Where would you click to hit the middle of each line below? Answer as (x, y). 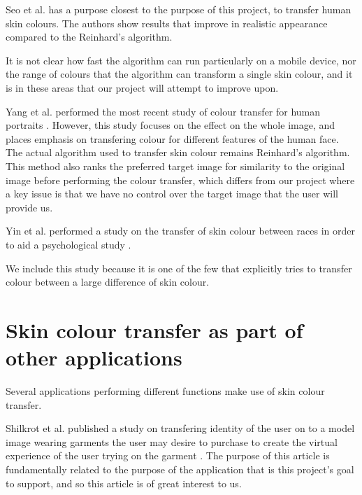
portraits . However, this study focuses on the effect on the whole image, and (171, 125)
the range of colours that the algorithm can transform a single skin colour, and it (179, 74)
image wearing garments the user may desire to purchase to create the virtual (172, 441)
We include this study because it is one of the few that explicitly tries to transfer (179, 268)
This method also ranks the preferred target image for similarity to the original (175, 166)
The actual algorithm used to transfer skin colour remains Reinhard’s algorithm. (178, 152)
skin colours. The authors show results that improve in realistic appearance (167, 23)
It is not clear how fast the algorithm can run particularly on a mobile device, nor (181, 60)
